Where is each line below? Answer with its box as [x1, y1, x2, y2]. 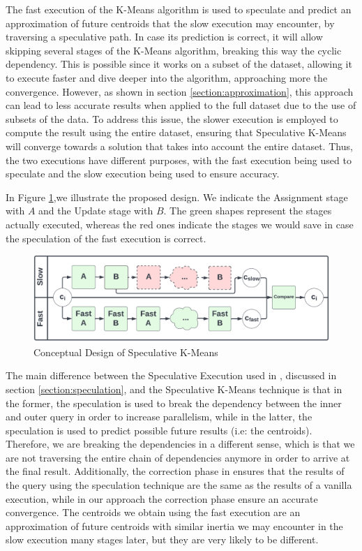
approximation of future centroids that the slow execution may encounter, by [6, 15, 335, 30]
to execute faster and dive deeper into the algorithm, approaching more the [6, 70, 328, 85]
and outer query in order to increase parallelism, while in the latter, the [6, 409, 312, 424]
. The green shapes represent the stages [163, 203, 332, 218]
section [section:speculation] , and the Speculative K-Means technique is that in [6, 381, 342, 396]
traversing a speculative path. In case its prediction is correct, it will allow [6, 29, 323, 44]
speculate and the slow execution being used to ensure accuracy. [6, 166, 280, 181]
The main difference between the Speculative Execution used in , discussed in [6, 368, 337, 383]
